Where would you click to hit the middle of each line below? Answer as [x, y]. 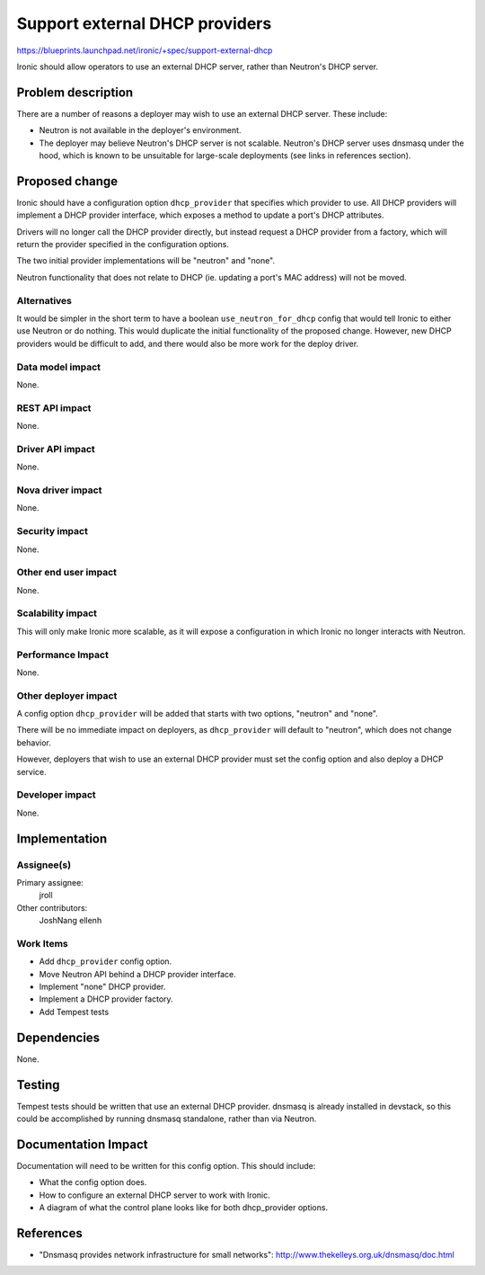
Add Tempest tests [74, 1012]
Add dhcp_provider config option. [106, 961]
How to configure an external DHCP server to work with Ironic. [154, 1195]
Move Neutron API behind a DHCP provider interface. [138, 974]
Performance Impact [63, 655]
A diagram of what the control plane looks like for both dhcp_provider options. [183, 1208]
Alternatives [44, 300]
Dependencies [58, 1037]
